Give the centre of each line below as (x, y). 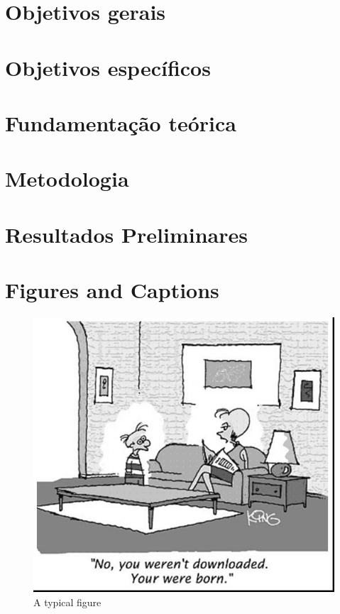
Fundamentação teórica (121, 122)
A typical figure (67, 602)
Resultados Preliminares (126, 234)
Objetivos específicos (108, 67)
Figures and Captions (112, 290)
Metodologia (67, 179)
